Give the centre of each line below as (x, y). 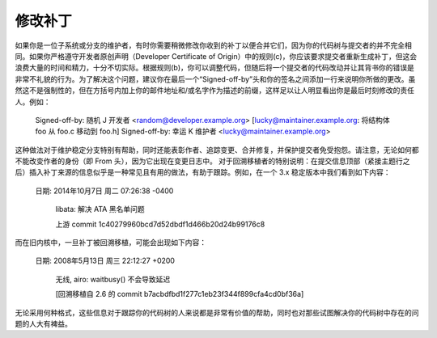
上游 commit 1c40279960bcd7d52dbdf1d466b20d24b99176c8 (160, 224)
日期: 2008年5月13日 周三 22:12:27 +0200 (105, 261)
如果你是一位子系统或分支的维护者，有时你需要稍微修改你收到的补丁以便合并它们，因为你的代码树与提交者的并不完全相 (213, 45)
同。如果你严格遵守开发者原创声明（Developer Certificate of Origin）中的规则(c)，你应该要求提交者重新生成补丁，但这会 (216, 56)
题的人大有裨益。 (43, 323)
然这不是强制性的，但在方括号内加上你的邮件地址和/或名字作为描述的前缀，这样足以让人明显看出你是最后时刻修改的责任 (215, 91)
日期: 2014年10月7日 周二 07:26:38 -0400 (104, 191)
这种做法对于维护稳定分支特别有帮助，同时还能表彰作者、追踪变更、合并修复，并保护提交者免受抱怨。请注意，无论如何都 (217, 150)
